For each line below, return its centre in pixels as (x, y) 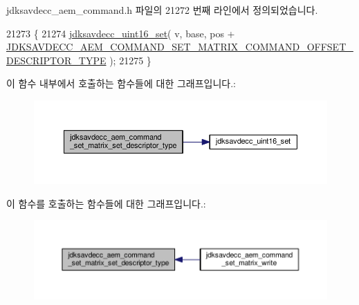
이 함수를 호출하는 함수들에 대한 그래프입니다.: (106, 203)
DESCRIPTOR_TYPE (56, 60)
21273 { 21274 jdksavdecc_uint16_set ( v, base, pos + (121, 33)
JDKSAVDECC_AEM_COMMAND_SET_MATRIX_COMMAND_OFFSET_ (180, 47)
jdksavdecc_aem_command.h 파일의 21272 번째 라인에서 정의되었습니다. (162, 10)
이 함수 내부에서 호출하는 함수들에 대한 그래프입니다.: (121, 83)
